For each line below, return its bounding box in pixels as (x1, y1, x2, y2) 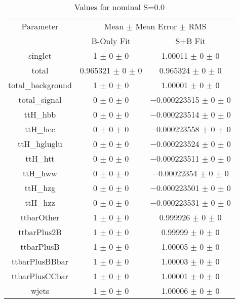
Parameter (21, 20, 59, 32)
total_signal (18, 94, 62, 105)
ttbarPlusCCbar (11, 270, 69, 282)
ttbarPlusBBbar (11, 255, 68, 267)
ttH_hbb (24, 108, 56, 120)
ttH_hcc (25, 123, 55, 135)
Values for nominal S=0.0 (74, 1, 165, 13)
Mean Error (135, 20, 177, 32)
